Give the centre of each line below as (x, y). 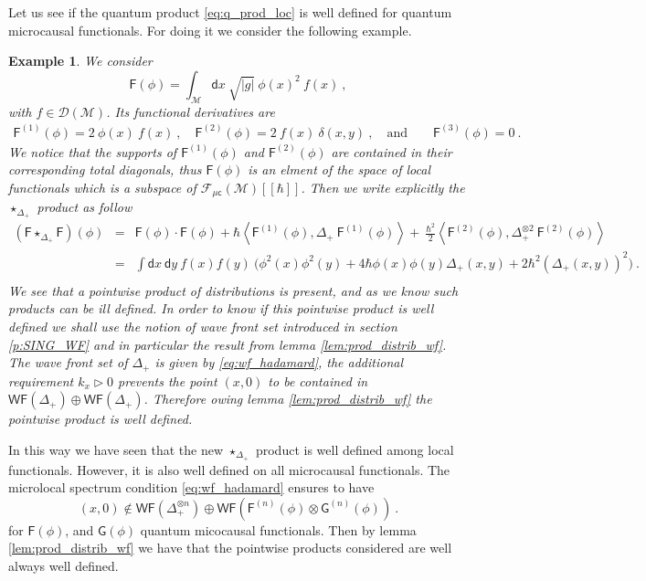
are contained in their (392, 151)
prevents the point (168, 380)
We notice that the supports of (93, 151)
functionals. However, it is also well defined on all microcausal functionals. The (229, 469)
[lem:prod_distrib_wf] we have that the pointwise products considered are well (230, 548)
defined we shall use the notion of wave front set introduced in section (203, 326)
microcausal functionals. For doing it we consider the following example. (210, 30)
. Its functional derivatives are (191, 111)
